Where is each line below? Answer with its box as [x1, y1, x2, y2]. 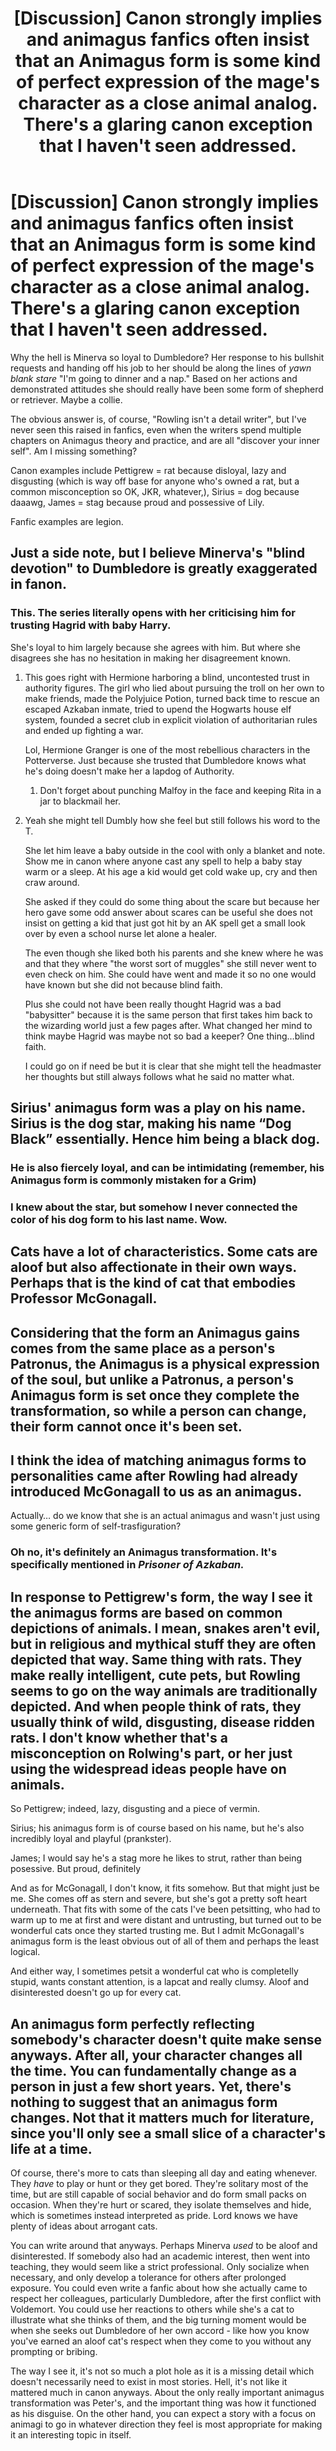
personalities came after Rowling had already [10, 1468, 298, 1485]
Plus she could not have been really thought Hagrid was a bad [24, 998, 282, 1010]
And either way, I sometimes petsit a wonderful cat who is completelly [10, 1965, 299, 1977]
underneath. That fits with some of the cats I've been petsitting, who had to [10, 1903, 321, 1916]
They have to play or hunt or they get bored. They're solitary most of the [10, 2178, 309, 2189]
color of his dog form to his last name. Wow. [10, 1212, 228, 1226]
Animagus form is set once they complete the [10, 1387, 300, 1404]
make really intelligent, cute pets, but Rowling [10, 1667, 301, 1684]
